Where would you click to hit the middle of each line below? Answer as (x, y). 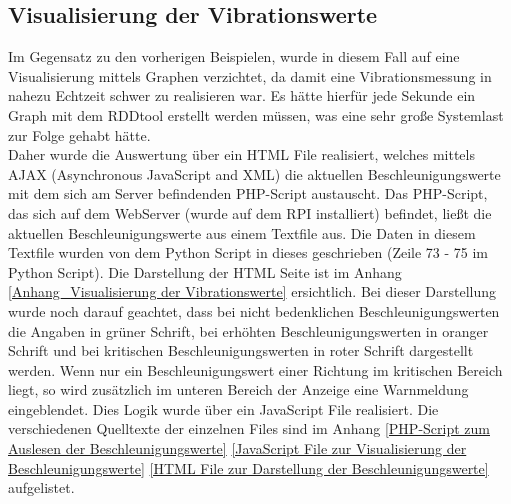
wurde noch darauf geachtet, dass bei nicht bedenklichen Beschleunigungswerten (254, 310)
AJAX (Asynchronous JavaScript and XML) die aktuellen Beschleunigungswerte (254, 173)
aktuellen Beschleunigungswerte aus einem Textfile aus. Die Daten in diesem (242, 232)
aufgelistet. (41, 487)
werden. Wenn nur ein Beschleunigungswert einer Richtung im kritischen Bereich (255, 369)
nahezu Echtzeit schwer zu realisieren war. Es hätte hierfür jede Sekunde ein (242, 95)
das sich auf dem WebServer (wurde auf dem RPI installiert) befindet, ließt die (250, 212)
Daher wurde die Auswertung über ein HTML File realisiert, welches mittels (241, 154)
